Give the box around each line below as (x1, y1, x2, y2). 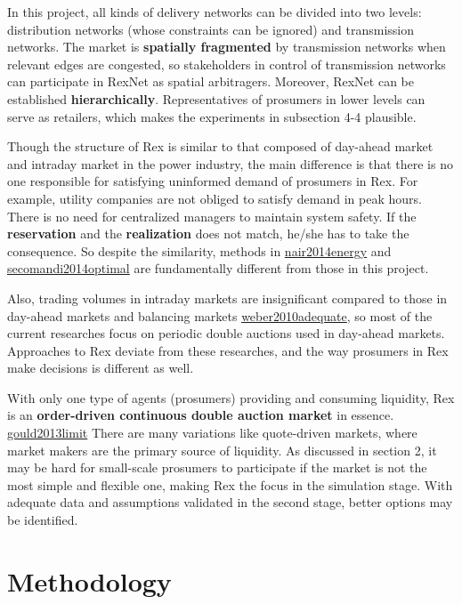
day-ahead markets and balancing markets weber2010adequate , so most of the (7, 306, 433, 325)
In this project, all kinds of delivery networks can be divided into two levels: (7, 3, 422, 20)
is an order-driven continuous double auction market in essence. (7, 406, 394, 424)
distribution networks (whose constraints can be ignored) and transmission (7, 20, 415, 38)
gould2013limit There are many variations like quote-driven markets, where (7, 423, 417, 442)
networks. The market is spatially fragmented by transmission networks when (7, 37, 446, 56)
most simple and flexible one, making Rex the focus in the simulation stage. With (7, 475, 453, 494)
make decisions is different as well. (7, 358, 194, 377)
